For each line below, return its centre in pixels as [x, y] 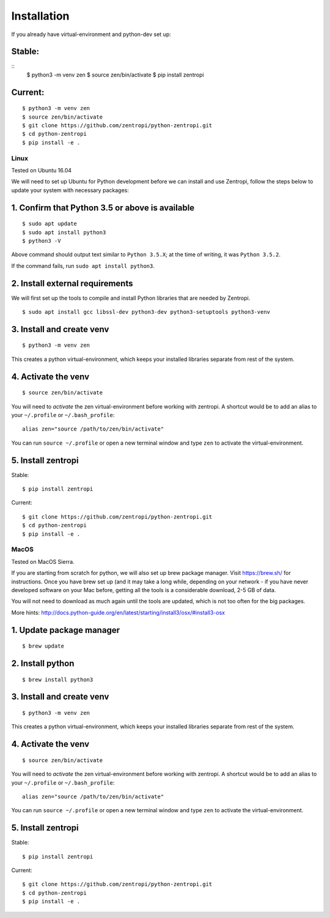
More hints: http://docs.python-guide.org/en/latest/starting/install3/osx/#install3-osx [118, 612]
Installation [40, 16]
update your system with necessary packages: [70, 190]
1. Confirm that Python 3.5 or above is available [103, 208]
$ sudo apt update [50, 224]
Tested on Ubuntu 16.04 [42, 170]
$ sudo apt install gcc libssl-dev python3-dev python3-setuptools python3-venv [146, 312]
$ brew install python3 [58, 679]
